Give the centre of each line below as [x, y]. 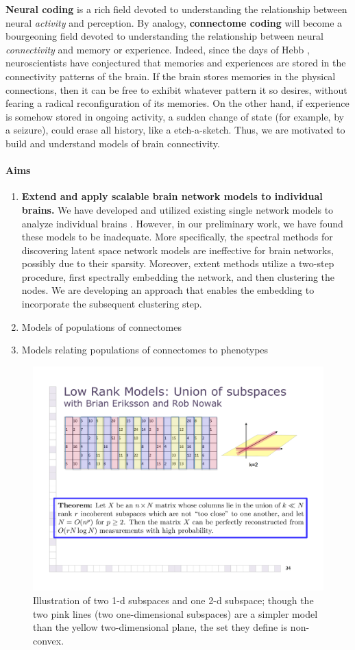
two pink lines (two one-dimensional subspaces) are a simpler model [175, 613]
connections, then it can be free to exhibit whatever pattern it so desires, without [176, 89]
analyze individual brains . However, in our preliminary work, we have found [182, 223]
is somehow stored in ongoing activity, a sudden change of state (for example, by [175, 116]
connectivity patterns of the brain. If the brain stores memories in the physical [171, 76]
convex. [49, 640]
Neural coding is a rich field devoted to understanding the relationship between [176, 9]
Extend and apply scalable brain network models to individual [172, 196]
